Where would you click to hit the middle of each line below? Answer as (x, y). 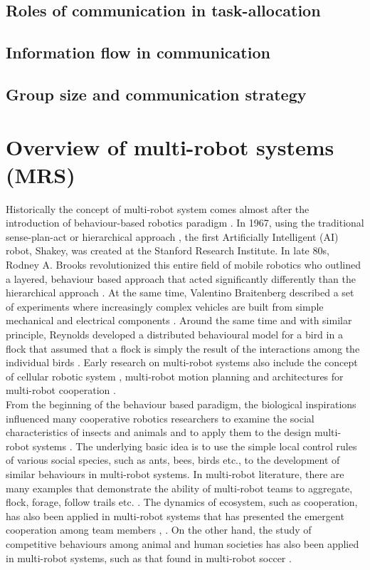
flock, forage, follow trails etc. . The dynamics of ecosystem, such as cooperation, (182, 502)
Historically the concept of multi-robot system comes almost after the (158, 208)
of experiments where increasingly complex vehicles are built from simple (165, 306)
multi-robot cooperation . (61, 390)
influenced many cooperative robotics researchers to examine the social (160, 418)
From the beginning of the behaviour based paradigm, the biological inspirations (181, 404)
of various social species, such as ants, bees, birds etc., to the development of (173, 460)
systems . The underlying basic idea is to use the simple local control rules (195, 446)
